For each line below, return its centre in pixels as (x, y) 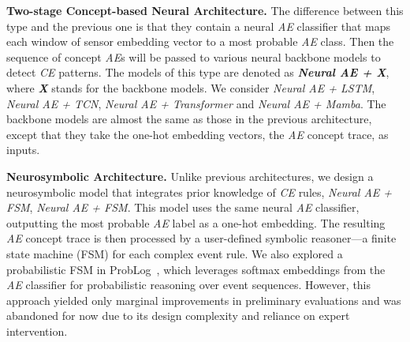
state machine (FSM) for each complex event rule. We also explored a (175, 253)
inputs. (23, 150)
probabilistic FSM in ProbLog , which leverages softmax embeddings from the (196, 269)
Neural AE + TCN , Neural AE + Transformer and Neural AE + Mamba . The (196, 103)
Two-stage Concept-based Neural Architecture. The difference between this (205, 10)
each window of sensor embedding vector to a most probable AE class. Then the (200, 41)
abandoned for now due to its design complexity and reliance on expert (178, 316)
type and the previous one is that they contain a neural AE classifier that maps (199, 26)
